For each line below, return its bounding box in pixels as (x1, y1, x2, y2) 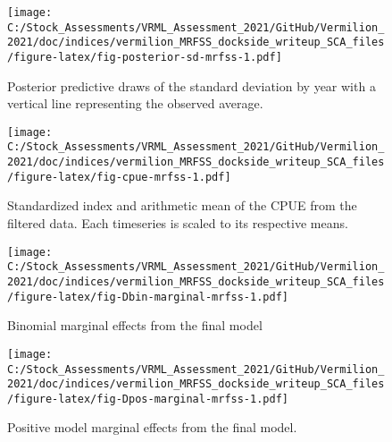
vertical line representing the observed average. (7, 94, 263, 113)
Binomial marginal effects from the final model (7, 316, 263, 335)
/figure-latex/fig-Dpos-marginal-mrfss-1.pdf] (7, 392, 288, 405)
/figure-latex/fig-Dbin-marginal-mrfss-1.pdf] (7, 290, 288, 303)
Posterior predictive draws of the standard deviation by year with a (7, 76, 376, 95)
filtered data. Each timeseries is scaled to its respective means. (7, 214, 348, 233)
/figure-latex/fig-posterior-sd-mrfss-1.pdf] (7, 50, 282, 64)
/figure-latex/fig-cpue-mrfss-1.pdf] (7, 170, 231, 183)
